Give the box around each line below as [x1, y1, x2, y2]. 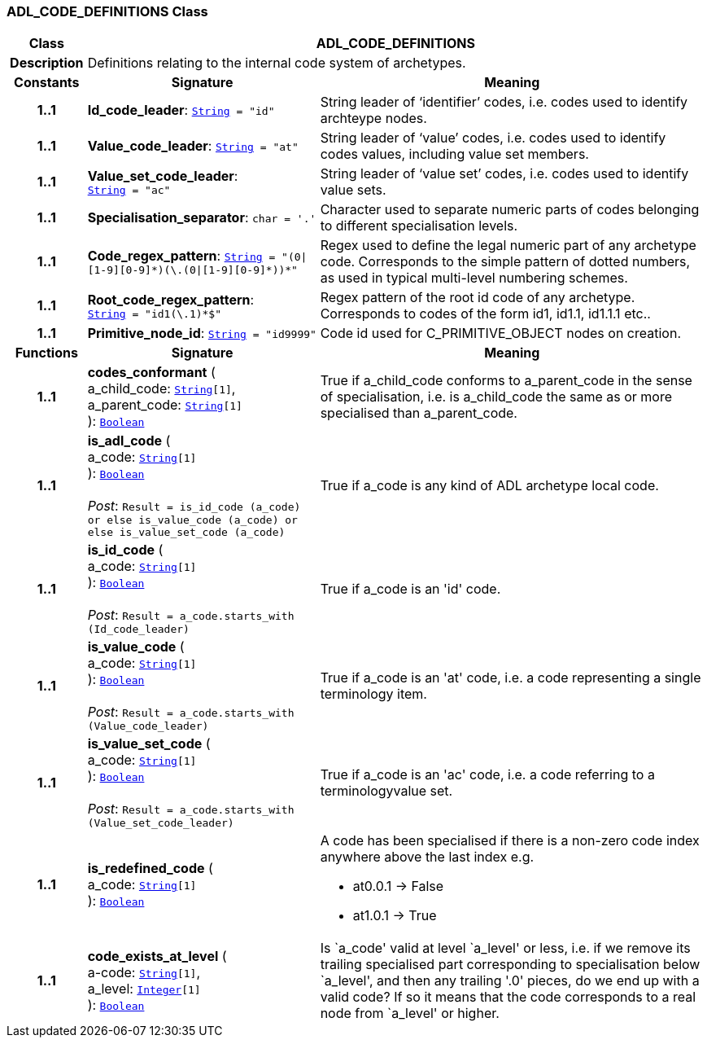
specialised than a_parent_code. [320, 405, 517, 422]
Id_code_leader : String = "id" [87, 102, 275, 119]
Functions [15, 344, 78, 362]
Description [10, 55, 84, 72]
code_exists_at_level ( [87, 948, 227, 965]
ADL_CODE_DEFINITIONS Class [7, 3, 208, 20]
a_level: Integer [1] [87, 980, 201, 998]
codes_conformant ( [87, 364, 216, 381]
